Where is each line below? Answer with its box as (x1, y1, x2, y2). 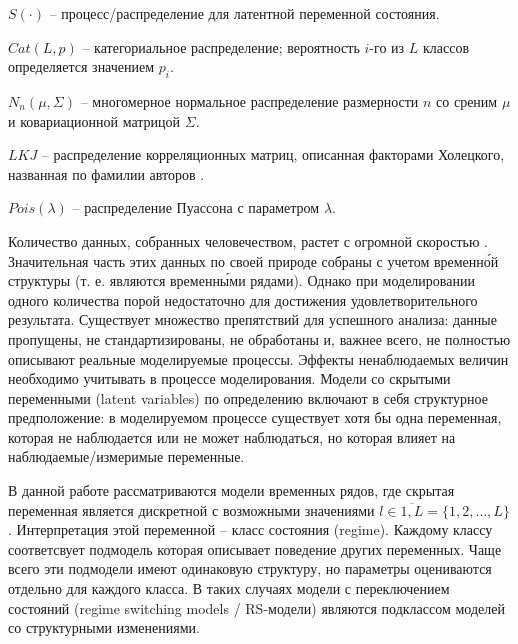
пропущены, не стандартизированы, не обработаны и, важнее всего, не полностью (8, 328, 511, 349)
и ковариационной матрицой (8, 110, 181, 131)
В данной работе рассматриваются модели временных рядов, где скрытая (8, 480, 455, 501)
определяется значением (8, 56, 155, 77)
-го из (369, 36, 405, 57)
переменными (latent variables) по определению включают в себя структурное (8, 387, 488, 408)
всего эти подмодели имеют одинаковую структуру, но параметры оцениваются (8, 558, 492, 579)
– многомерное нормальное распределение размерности (80, 90, 419, 111)
